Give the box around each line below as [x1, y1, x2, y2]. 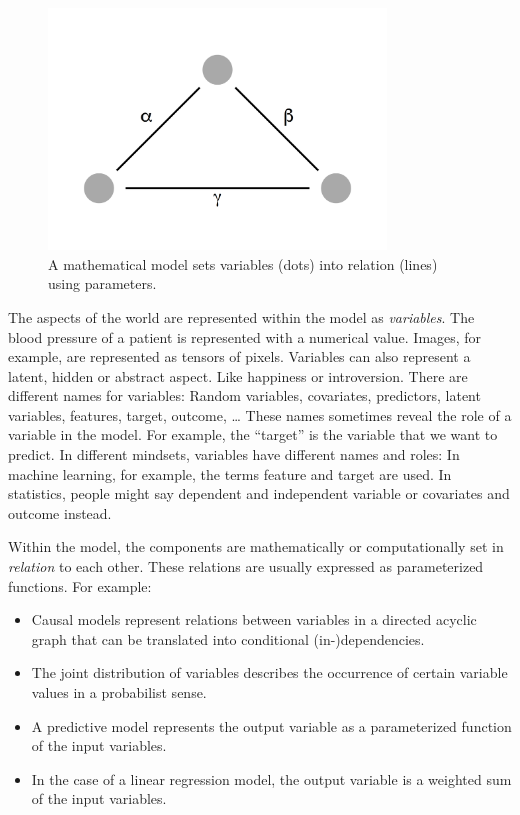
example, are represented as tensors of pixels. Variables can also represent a [8, 346, 471, 367]
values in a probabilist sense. [31, 682, 207, 702]
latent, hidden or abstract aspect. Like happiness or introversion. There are [8, 365, 468, 386]
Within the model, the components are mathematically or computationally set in [8, 536, 504, 557]
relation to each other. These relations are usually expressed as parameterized [8, 556, 484, 577]
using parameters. [48, 273, 157, 294]
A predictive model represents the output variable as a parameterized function [31, 715, 512, 736]
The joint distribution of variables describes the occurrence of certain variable [31, 662, 508, 683]
